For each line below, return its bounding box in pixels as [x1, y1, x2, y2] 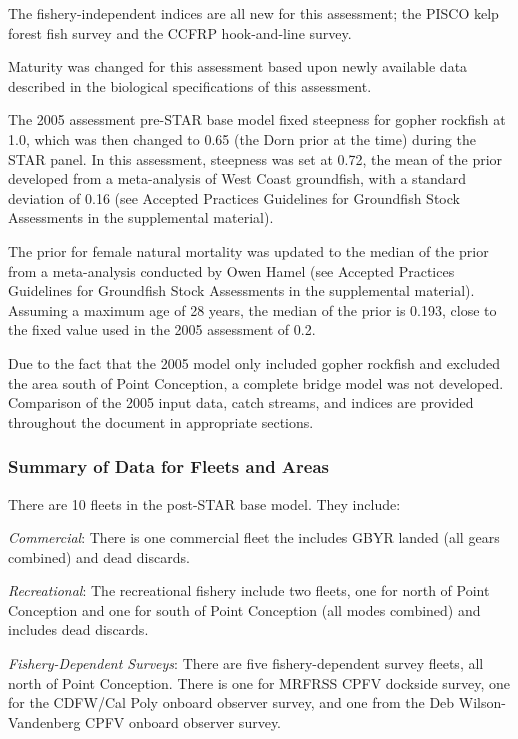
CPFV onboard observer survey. [85, 711, 281, 732]
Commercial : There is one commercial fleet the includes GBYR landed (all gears [8, 527, 500, 548]
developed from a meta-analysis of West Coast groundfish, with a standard [8, 168, 466, 189]
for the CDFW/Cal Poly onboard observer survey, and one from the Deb [8, 692, 455, 713]
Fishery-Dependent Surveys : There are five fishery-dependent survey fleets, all [8, 653, 484, 674]
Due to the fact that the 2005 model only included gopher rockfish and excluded [8, 352, 500, 373]
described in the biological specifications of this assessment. [8, 75, 372, 96]
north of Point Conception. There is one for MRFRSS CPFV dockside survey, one [8, 672, 511, 693]
